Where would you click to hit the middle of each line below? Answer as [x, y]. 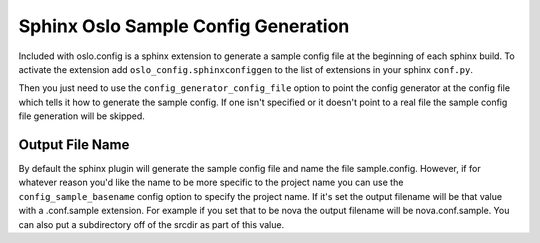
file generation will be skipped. [81, 116]
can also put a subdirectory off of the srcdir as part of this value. [151, 224]
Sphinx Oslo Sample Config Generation [184, 26]
